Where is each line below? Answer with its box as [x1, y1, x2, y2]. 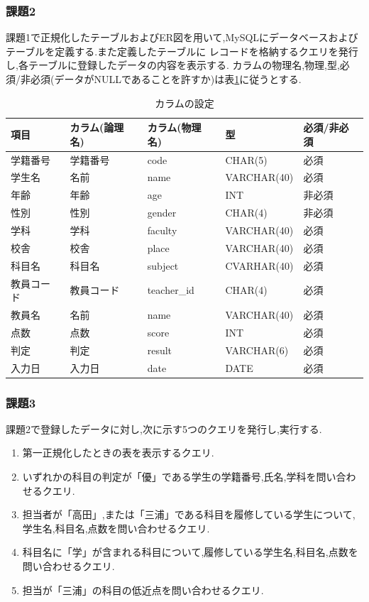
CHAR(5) [225, 152, 268, 167]
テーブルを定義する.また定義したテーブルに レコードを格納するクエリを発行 [6, 43, 358, 58]
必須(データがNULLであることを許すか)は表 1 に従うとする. [30, 72, 302, 86]
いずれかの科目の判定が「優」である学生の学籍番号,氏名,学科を [22, 469, 316, 483]
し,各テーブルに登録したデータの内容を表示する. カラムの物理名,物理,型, [6, 58, 340, 72]
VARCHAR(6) [225, 342, 289, 357]
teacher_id [147, 283, 194, 297]
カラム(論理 [70, 120, 124, 135]
